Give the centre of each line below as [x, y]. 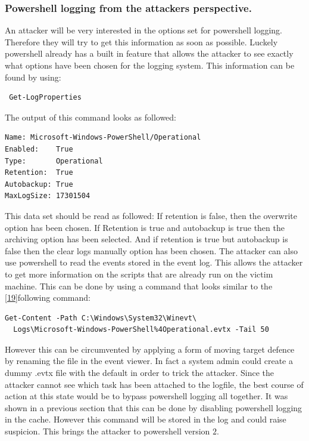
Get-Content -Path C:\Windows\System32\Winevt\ [101, 318]
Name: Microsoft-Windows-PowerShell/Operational [103, 138]
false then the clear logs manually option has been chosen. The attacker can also [151, 250]
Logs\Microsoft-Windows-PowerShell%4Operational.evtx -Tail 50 [141, 330]
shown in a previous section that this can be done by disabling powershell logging [154, 407]
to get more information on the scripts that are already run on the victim [139, 274]
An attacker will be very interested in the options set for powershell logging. [143, 30]
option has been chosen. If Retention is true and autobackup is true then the [145, 227]
